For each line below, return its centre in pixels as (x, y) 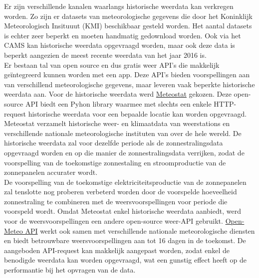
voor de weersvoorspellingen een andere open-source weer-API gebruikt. (114, 221)
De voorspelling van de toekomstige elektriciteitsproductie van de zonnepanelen (125, 182)
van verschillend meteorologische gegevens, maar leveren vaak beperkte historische (129, 84)
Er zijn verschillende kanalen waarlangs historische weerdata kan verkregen (119, 6)
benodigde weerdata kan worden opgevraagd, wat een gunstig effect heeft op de (125, 260)
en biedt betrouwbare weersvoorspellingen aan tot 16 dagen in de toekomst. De (125, 240)
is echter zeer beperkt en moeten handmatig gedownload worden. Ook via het (123, 35)
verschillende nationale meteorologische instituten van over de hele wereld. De (123, 133)
